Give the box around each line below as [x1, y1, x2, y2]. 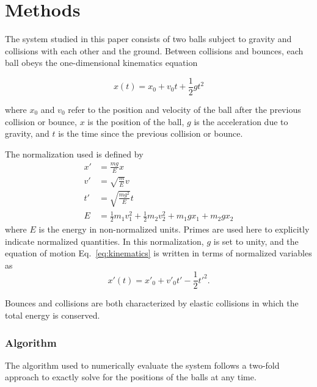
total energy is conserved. [5, 309, 100, 322]
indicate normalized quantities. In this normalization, [5, 234, 204, 247]
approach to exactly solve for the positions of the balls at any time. [5, 371, 257, 383]
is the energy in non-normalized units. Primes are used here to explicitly [38, 223, 310, 236]
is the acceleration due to [194, 115, 288, 128]
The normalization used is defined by [5, 147, 144, 160]
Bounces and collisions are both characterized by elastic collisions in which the [5, 297, 299, 309]
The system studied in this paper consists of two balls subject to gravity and [5, 32, 292, 45]
